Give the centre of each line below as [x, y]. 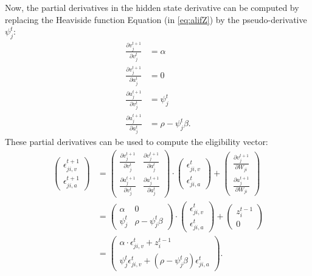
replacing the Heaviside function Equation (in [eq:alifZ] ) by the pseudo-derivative [156, 19]
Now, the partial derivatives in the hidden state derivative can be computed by [152, 7]
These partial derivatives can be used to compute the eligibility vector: [137, 142]
